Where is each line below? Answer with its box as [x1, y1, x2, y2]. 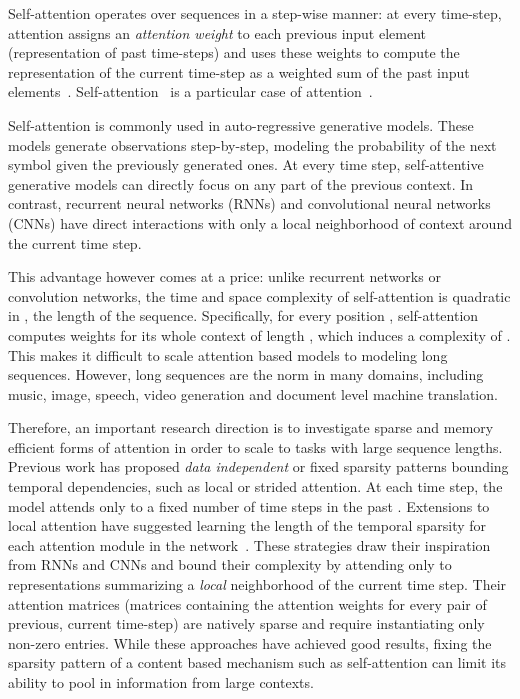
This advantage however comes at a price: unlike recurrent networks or [8, 266, 441, 287]
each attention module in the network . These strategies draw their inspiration [8, 534, 491, 555]
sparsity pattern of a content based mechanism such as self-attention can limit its [8, 652, 507, 673]
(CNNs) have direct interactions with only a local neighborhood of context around [8, 212, 512, 233]
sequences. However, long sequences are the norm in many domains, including [8, 364, 484, 385]
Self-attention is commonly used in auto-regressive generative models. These [8, 114, 474, 135]
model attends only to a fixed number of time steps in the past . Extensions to [8, 495, 490, 516]
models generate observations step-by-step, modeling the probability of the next [8, 134, 497, 155]
